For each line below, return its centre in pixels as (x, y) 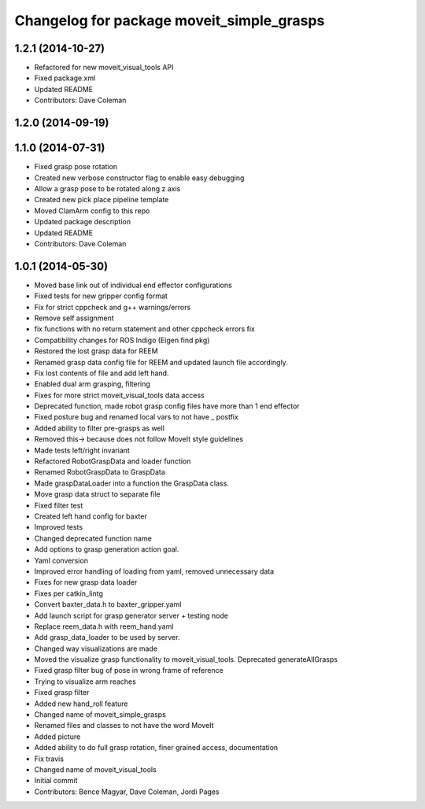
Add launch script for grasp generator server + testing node (131, 615)
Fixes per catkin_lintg (69, 593)
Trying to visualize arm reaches (85, 682)
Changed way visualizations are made (96, 648)
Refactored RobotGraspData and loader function (113, 461)
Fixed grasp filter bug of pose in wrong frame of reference (129, 670)
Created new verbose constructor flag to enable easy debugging (139, 178)
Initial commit (56, 781)
